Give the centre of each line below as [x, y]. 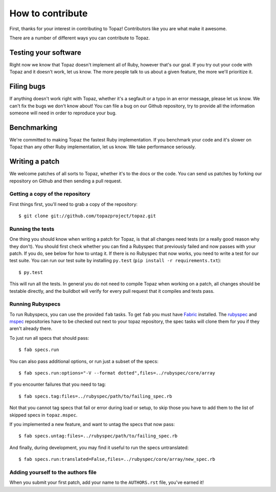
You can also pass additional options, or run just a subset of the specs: [84, 361]
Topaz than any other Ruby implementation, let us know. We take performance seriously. [103, 147]
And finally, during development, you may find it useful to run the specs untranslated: [99, 448]
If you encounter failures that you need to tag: [58, 384]
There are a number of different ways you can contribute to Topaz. [80, 38]
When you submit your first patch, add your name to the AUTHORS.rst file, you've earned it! [107, 482]
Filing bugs [28, 87]
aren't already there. [31, 329]
